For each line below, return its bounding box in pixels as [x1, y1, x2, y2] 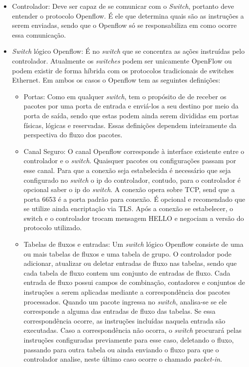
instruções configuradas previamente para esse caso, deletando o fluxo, [23, 335, 234, 345]
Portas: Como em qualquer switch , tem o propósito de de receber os [23, 91, 227, 101]
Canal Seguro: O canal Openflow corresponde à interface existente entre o [23, 146, 245, 156]
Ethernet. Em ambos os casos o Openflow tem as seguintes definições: [12, 75, 221, 85]
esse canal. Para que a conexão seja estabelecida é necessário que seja [23, 165, 231, 175]
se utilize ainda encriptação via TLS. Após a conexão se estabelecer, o [23, 203, 233, 214]
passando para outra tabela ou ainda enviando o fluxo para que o [23, 344, 219, 354]
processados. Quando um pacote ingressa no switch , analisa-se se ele [23, 296, 227, 306]
